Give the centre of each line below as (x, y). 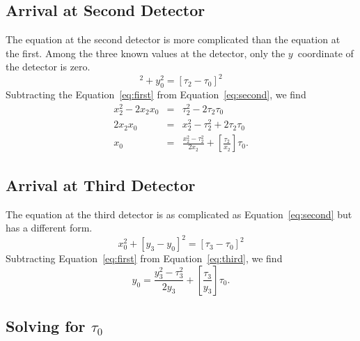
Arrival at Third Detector (101, 184)
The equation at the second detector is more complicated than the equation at (173, 39)
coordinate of (326, 53)
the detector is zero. (48, 67)
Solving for (46, 326)
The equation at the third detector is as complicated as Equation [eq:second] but (179, 214)
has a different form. (49, 228)
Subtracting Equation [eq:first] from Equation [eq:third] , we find (144, 258)
